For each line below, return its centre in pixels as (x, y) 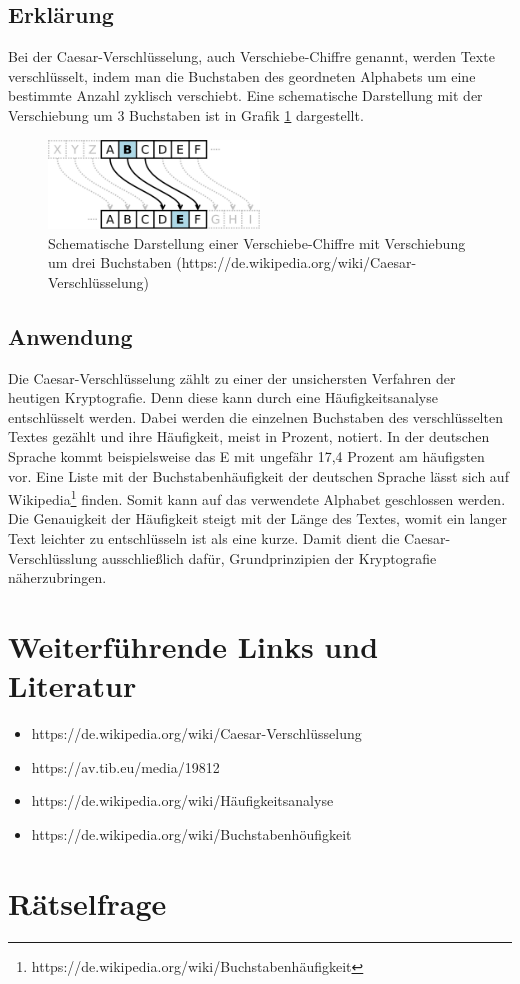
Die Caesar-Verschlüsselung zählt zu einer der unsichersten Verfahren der (232, 377)
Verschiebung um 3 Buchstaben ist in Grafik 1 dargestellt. (186, 114)
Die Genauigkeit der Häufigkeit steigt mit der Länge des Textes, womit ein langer (257, 518)
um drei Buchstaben (110, 262)
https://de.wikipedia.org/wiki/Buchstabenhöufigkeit (191, 833)
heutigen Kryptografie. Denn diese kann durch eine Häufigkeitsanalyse (223, 397)
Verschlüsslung (53, 557)
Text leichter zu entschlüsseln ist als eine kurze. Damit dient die (204, 538)
